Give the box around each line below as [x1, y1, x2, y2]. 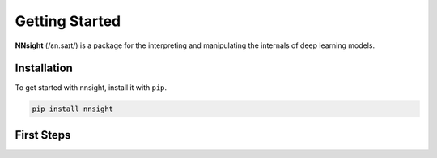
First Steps [15, 128, 71, 142]
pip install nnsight [32, 105, 113, 113]
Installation [15, 62, 73, 75]
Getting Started [15, 12, 121, 30]
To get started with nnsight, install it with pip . [15, 83, 168, 92]
